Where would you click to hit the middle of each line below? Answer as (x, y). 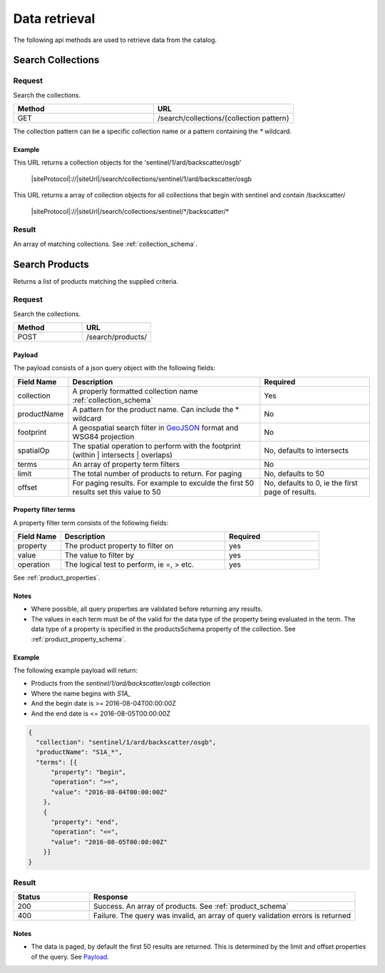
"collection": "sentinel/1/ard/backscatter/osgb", (126, 742)
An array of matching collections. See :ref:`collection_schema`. (105, 244)
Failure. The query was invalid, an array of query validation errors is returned (222, 916)
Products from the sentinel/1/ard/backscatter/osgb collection (120, 684)
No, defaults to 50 (294, 473)
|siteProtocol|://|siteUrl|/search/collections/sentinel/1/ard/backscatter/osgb (142, 179)
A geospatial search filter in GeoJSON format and (155, 428)
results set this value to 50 (117, 492)
